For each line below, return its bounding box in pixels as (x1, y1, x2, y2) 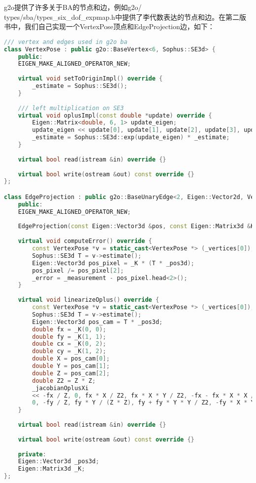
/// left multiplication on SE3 (18, 104, 124, 112)
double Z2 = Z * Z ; (32, 377, 96, 384)
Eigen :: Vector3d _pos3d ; (18, 458, 99, 465)
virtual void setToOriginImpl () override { (18, 75, 163, 82)
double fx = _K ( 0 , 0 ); (32, 325, 106, 333)
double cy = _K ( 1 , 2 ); (32, 348, 106, 355)
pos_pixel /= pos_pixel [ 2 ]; (32, 267, 124, 274)
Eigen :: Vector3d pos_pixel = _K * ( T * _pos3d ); (32, 259, 194, 267)
